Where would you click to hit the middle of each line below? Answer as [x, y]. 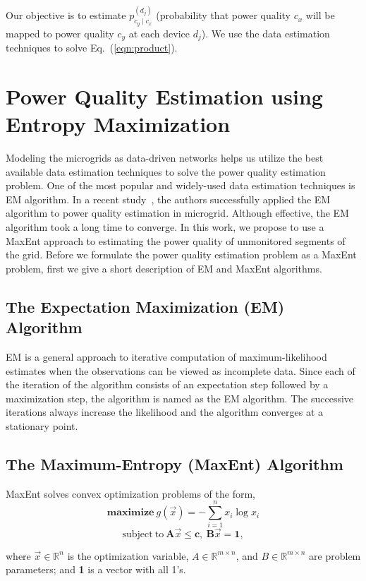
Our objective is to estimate [66, 15]
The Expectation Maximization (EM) [145, 306]
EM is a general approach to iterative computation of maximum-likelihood [166, 356]
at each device [159, 33]
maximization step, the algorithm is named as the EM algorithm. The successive [180, 398]
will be [320, 15]
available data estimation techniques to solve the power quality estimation [166, 171]
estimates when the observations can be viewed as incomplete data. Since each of [181, 370]
